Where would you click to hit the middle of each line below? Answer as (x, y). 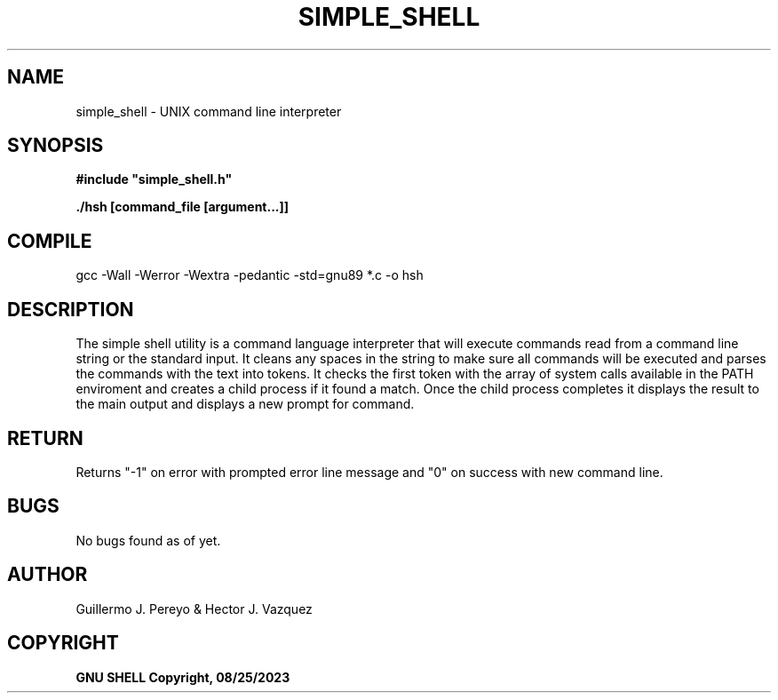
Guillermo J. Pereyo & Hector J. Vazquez (194, 609)
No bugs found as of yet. (148, 540)
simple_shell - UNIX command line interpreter (209, 111)
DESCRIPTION (71, 309)
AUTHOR (48, 575)
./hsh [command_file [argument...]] (183, 207)
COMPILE (50, 241)
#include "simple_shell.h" (154, 179)
